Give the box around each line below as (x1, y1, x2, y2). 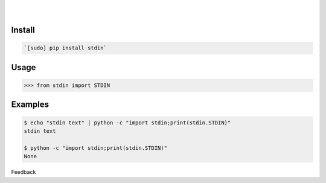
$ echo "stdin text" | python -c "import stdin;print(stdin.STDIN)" (24, 119, 231, 126)
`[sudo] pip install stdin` (24, 45, 107, 51)
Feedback (11, 169, 36, 176)
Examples (11, 100, 50, 110)
